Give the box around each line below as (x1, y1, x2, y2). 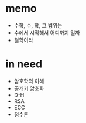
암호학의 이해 (13, 77, 44, 84)
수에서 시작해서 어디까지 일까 (13, 29, 80, 36)
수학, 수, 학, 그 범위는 (13, 22, 63, 29)
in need (5, 57, 43, 71)
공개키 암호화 (13, 84, 44, 92)
